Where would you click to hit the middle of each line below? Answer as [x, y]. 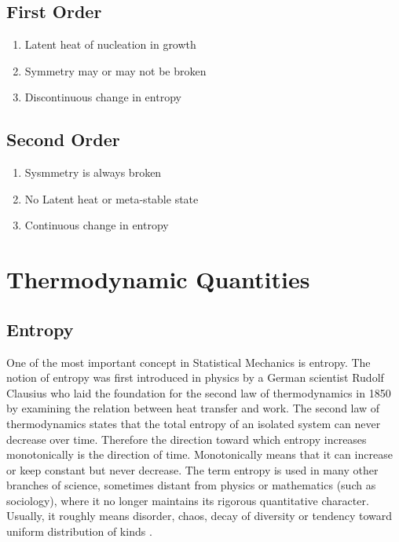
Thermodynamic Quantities [158, 279]
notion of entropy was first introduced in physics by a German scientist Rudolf [195, 377]
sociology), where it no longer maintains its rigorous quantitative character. [188, 500]
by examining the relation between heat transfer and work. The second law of [193, 408]
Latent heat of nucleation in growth [110, 44]
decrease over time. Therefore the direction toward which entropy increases [187, 439]
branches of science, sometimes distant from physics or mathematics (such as [191, 485]
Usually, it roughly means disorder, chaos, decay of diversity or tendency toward [199, 516]
